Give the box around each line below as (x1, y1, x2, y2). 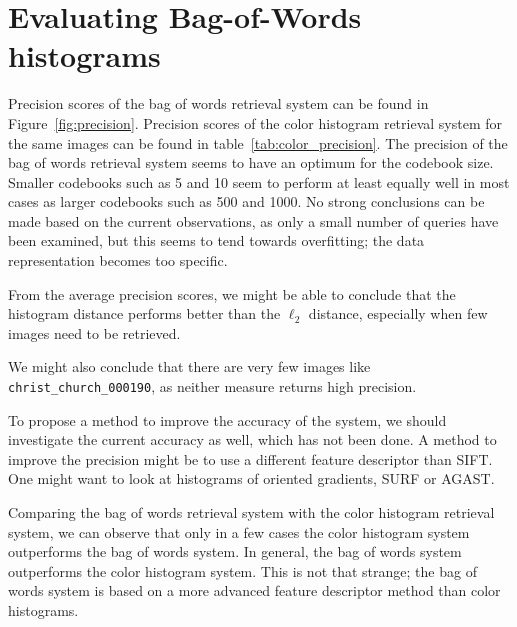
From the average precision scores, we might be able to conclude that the (8, 283, 456, 304)
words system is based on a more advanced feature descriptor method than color (8, 580, 501, 601)
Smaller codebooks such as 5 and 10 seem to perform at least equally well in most (8, 171, 510, 192)
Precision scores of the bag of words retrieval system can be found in (8, 93, 429, 114)
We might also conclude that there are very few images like (8, 356, 371, 377)
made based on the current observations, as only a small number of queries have (8, 210, 499, 231)
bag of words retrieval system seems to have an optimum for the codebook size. (8, 152, 494, 173)
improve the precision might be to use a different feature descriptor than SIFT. (8, 448, 493, 469)
